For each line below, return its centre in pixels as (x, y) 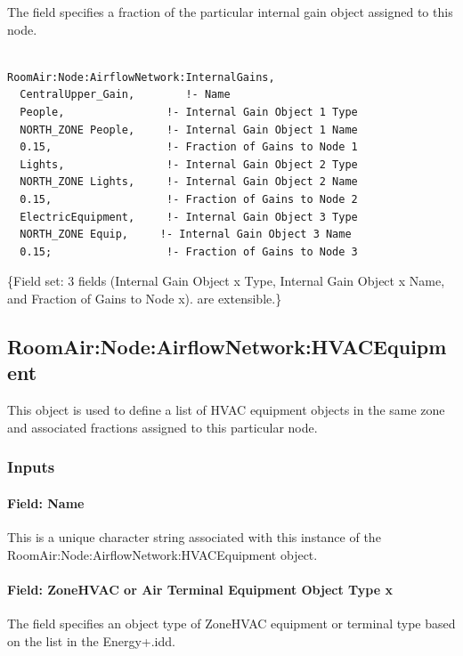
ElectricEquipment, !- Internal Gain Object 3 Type (189, 217)
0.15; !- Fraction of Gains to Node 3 (189, 251)
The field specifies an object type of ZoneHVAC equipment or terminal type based (231, 623)
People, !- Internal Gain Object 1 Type (189, 112)
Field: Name (46, 502)
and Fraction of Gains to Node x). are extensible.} (145, 298)
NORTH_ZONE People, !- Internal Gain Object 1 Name (189, 130)
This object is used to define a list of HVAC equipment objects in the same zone (226, 410)
